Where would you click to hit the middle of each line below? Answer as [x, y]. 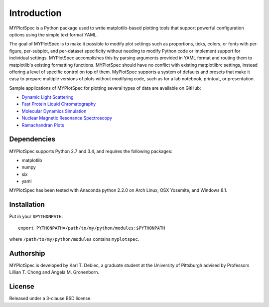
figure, [16, 51]
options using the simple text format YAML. [54, 34]
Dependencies [32, 139]
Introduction [35, 13]
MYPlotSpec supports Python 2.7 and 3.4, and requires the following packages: [91, 151]
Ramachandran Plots [43, 125]
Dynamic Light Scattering [48, 97]
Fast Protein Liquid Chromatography [59, 104]
